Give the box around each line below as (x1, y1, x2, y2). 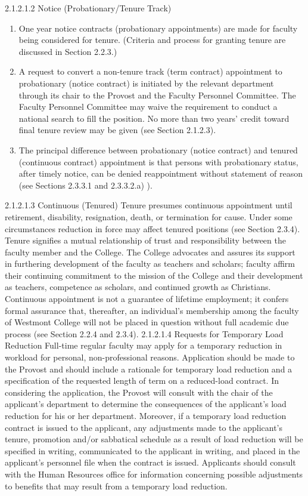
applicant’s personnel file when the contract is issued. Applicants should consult (5, 456, 296, 469)
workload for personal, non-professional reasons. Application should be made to (5, 351, 295, 363)
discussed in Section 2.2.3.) (18, 45, 117, 57)
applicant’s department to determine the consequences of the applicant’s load (5, 398, 287, 410)
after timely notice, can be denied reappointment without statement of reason (18, 167, 303, 180)
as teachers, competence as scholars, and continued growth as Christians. (5, 281, 271, 293)
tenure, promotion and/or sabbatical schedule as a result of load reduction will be (5, 433, 303, 445)
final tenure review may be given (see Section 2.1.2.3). (18, 124, 216, 136)
